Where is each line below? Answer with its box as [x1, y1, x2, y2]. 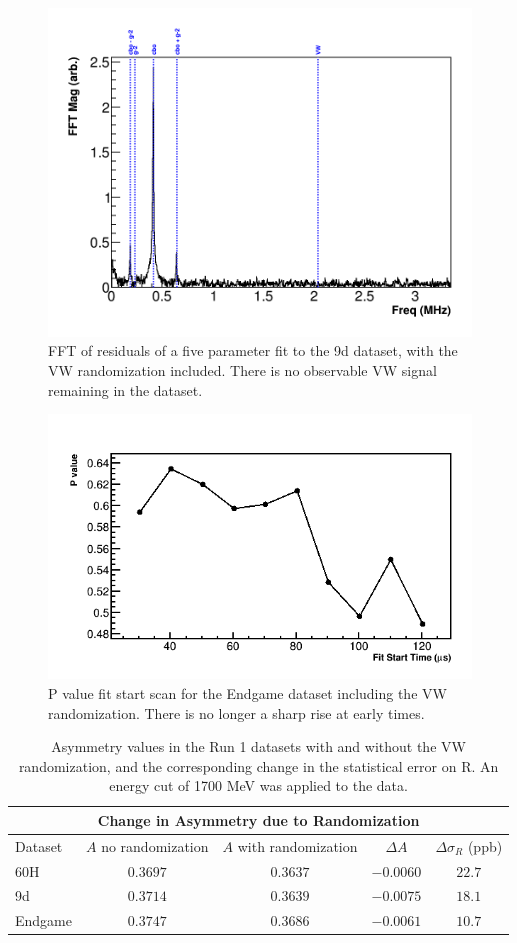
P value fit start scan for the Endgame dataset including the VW [48, 682, 447, 703]
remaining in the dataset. [48, 379, 203, 400]
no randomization [101, 835, 209, 856]
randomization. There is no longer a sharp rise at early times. [48, 702, 425, 723]
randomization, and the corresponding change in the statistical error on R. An [18, 755, 499, 776]
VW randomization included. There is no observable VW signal [48, 360, 437, 381]
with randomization [237, 835, 358, 856]
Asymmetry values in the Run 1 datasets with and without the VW [51, 736, 466, 757]
